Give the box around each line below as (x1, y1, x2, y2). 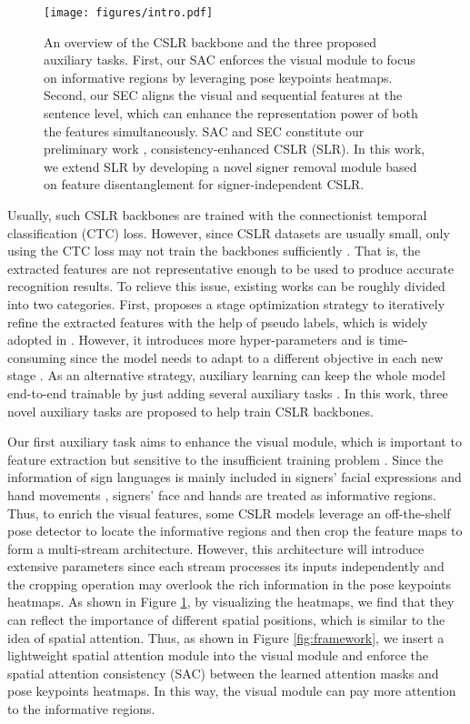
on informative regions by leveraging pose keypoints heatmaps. (44, 67, 393, 86)
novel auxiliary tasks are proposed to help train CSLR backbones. (7, 401, 374, 420)
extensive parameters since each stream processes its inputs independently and (7, 557, 445, 576)
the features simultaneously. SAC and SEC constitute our (44, 121, 365, 140)
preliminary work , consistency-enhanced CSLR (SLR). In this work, (44, 139, 425, 158)
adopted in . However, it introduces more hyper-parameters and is (7, 330, 375, 349)
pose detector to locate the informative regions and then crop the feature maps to (7, 521, 463, 540)
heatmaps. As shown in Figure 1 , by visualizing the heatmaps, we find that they (7, 592, 455, 611)
